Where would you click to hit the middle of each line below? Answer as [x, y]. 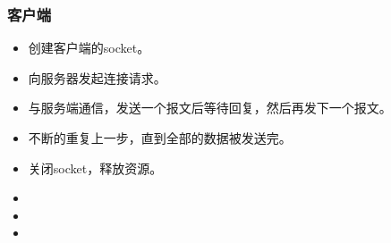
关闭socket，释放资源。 [95, 168]
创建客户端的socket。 [89, 48]
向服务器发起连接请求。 [97, 77]
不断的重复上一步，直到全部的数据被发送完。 [160, 138]
